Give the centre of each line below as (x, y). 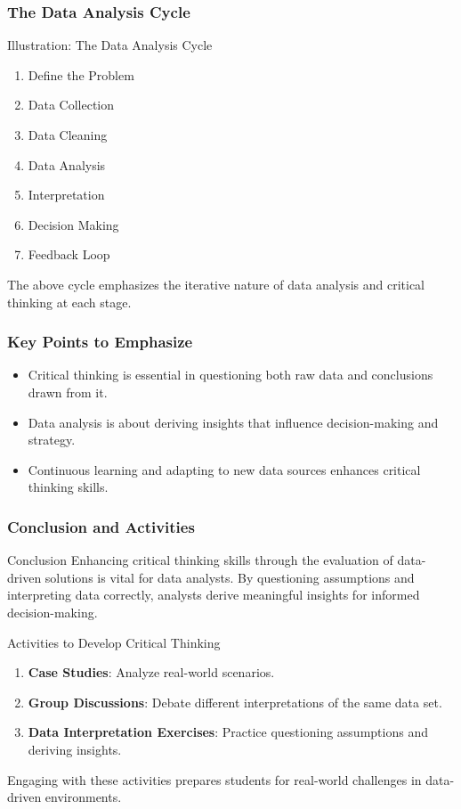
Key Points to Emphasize (100, 342)
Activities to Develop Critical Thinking (114, 642)
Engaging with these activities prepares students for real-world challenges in (214, 779)
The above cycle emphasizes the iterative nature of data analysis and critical (216, 284)
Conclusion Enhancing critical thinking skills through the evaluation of (200, 560)
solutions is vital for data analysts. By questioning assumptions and (230, 577)
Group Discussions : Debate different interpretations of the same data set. (235, 702)
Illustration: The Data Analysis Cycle (110, 45)
